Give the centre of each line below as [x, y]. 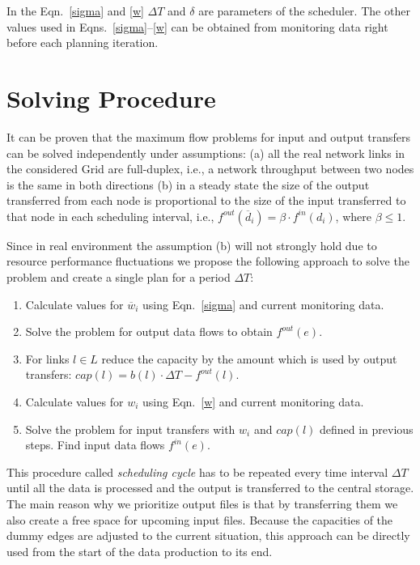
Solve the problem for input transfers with [130, 429]
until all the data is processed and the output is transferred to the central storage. [210, 488]
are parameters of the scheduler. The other [304, 11]
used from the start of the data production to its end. [140, 551]
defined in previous [366, 429]
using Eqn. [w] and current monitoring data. [253, 402]
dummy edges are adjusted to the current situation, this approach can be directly [208, 535]
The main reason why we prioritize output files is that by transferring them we [202, 503]
